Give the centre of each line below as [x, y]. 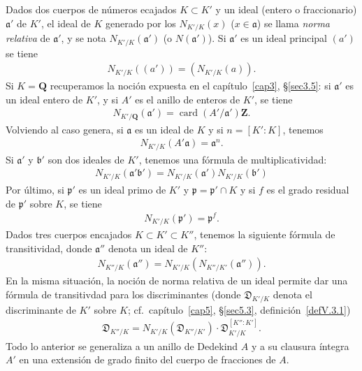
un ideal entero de [44, 99]
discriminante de [41, 309]
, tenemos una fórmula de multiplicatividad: [233, 159]
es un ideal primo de [122, 189]
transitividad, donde [49, 248]
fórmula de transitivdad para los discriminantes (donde [123, 294]
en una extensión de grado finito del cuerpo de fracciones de [147, 359]
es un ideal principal [284, 38]
